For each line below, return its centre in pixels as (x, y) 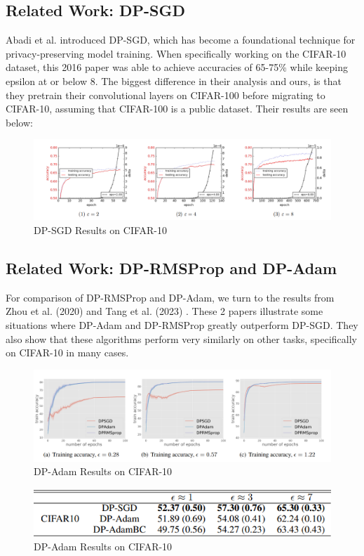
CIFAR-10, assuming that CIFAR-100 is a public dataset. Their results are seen (177, 109)
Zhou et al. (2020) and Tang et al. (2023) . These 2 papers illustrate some (164, 311)
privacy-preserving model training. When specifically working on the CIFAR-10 (176, 53)
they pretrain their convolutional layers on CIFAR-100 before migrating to (166, 95)
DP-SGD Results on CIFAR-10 (101, 230)
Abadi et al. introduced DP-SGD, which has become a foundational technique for (181, 40)
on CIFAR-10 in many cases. (67, 353)
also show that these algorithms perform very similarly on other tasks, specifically (181, 338)
